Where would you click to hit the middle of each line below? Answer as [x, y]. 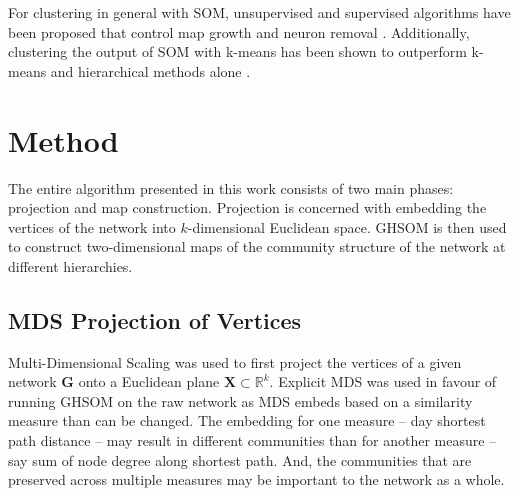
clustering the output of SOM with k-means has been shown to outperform [237, 51]
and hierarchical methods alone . [150, 70]
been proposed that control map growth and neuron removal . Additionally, [239, 31]
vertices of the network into [92, 226]
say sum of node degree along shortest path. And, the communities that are [240, 459]
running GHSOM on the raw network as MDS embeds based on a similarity [240, 400]
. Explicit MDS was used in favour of [383, 381]
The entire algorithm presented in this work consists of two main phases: [231, 187]
